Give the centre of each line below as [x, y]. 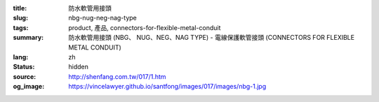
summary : [28, 38]
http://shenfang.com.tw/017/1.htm [117, 76]
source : [25, 76]
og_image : [29, 87]
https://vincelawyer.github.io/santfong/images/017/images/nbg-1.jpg [167, 87]
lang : [21, 57]
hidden [79, 67]
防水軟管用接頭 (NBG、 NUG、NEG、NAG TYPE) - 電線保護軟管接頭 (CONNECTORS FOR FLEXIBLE [211, 38]
